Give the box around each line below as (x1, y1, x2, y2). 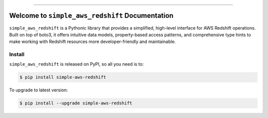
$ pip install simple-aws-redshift (19, 75, 106, 80)
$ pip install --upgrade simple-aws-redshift (19, 100, 133, 106)
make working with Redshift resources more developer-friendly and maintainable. (9, 39, 176, 44)
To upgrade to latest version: (9, 87, 68, 93)
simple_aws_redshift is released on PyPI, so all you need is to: (9, 61, 144, 67)
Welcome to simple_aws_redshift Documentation (9, 11, 174, 20)
